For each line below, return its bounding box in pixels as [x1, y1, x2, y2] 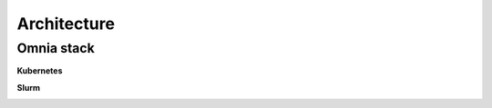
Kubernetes [16, 65, 63, 76]
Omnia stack [16, 40, 96, 56]
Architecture [16, 14, 116, 34]
